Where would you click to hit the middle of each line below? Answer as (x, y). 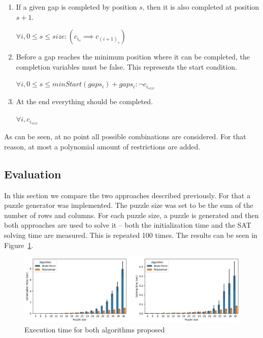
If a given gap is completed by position (76, 7)
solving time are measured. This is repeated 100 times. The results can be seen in (131, 235)
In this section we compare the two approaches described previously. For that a (127, 195)
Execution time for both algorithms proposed (95, 330)
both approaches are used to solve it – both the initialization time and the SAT (128, 225)
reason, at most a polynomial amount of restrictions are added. (102, 146)
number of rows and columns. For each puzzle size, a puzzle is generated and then (131, 215)
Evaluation (33, 174)
